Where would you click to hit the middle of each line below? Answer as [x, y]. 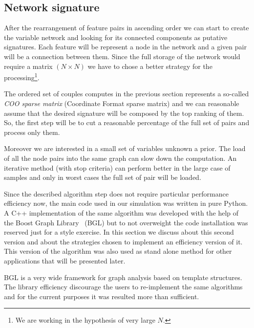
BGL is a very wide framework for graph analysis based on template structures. [123, 277]
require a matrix [28, 66]
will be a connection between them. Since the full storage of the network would [122, 56]
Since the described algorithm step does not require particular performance [116, 193]
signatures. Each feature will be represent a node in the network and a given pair [125, 47]
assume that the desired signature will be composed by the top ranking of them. [124, 113]
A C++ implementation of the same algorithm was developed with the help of [121, 212]
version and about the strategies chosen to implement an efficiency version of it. [123, 241]
